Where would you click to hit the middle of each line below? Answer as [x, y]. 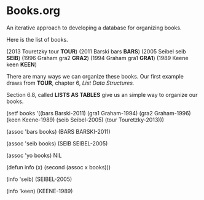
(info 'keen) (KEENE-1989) [40, 191]
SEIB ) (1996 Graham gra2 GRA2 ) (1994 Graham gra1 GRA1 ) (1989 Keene [97, 58]
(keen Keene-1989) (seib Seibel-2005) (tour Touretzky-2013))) [85, 120]
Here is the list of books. [37, 39]
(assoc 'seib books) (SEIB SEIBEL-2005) [57, 143]
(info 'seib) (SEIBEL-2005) [39, 179]
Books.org [33, 11]
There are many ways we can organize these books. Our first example [95, 76]
